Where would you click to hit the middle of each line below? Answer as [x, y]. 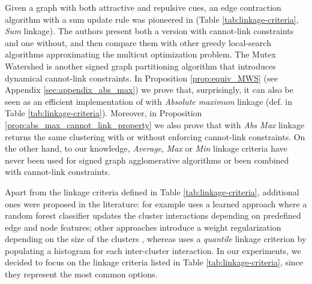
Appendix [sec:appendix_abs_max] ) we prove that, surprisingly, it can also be [149, 90]
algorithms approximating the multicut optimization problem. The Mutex [140, 54]
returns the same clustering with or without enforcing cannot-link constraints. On [155, 136]
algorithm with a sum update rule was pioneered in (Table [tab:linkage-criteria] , [152, 19]
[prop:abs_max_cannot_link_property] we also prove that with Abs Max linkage [155, 124]
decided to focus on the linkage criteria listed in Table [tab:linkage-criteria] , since [154, 262]
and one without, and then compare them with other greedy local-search [138, 42]
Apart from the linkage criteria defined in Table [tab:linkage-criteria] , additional [152, 191]
